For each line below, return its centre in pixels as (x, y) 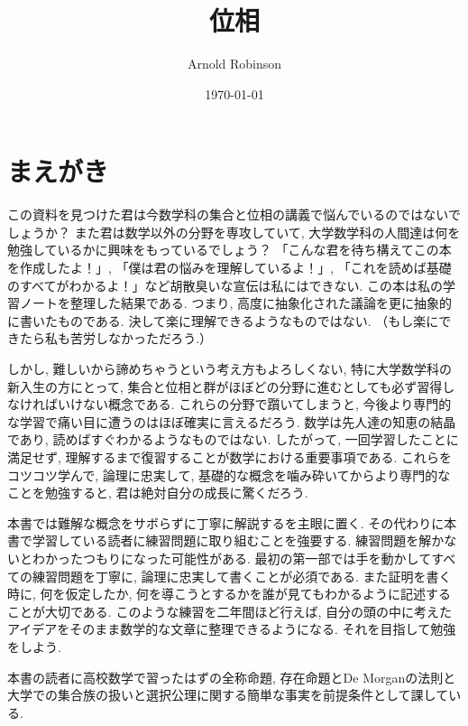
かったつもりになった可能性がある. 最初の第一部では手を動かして (238, 558)
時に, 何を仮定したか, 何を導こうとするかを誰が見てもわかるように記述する (229, 594)
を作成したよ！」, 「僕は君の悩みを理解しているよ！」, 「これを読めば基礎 (229, 268)
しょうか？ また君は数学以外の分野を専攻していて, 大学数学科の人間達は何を (234, 232)
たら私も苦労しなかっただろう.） (116, 338)
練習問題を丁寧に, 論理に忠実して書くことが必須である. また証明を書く (242, 576)
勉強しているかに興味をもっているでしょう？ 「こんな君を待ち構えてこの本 (229, 250)
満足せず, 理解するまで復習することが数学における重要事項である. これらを (229, 456)
